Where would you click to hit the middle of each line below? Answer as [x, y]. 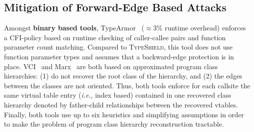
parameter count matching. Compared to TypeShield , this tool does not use [118, 47]
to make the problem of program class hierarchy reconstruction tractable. [114, 124]
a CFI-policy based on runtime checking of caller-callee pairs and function [115, 37]
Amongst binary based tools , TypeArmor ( [74, 28]
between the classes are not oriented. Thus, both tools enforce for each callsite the [127, 85]
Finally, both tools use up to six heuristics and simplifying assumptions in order [124, 114]
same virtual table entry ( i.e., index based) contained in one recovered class [118, 95]
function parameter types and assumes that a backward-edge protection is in [119, 56]
